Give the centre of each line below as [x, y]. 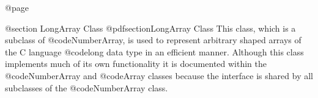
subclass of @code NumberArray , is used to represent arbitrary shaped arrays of [153, 40]
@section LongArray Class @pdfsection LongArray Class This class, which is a [150, 28]
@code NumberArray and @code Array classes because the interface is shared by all [159, 75]
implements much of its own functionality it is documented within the [136, 64]
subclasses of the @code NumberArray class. [87, 87]
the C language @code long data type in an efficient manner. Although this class [154, 51]
